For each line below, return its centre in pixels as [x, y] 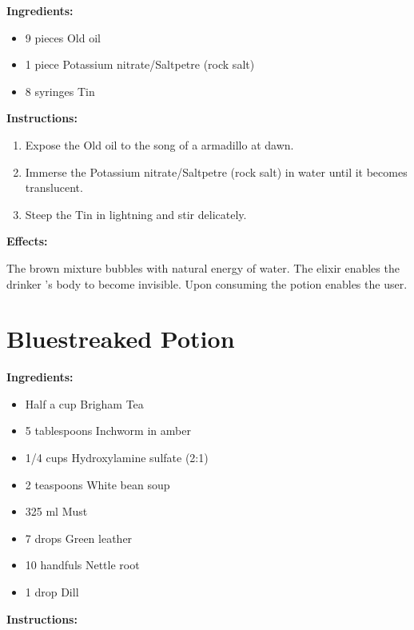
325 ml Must [56, 511]
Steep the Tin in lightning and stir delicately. [136, 214]
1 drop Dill [52, 592]
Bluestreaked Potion [121, 339]
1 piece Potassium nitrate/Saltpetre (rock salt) [140, 64]
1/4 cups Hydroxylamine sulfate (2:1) [117, 458]
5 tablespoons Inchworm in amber [108, 431]
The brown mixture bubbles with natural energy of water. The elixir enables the [203, 267]
